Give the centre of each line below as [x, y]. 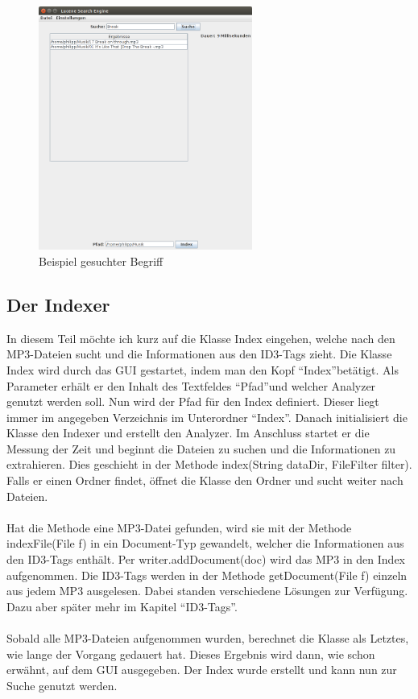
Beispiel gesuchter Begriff [101, 261]
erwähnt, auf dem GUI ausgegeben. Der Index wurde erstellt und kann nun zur [202, 670]
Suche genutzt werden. [62, 685]
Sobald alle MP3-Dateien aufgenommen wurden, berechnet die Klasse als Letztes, [208, 638]
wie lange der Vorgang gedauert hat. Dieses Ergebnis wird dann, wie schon [191, 654]
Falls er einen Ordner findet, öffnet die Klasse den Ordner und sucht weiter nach [205, 480]
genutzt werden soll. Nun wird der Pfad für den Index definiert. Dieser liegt [193, 401]
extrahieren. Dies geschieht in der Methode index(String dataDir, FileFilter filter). [209, 464]
